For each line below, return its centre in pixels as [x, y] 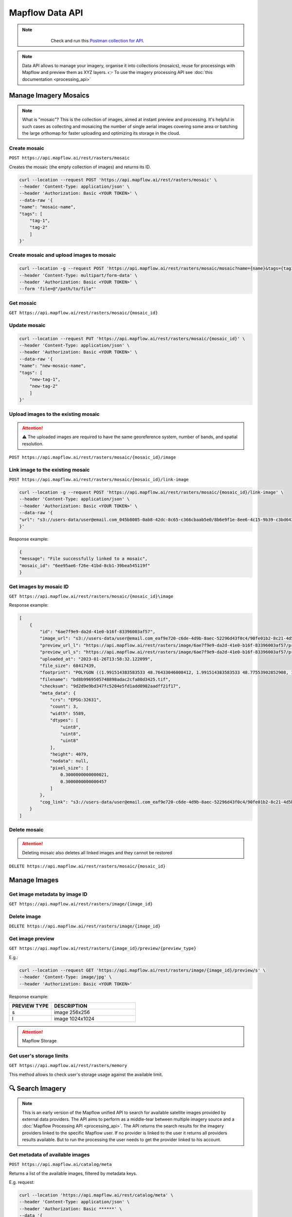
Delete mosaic [26, 830]
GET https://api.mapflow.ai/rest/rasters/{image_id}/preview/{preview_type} [103, 949]
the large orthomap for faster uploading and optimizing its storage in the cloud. [101, 133]
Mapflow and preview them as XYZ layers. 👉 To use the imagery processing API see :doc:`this [117, 73]
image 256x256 [72, 1012]
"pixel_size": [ [69, 768]
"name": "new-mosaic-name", [53, 366]
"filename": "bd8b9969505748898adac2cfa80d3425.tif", [105, 679]
